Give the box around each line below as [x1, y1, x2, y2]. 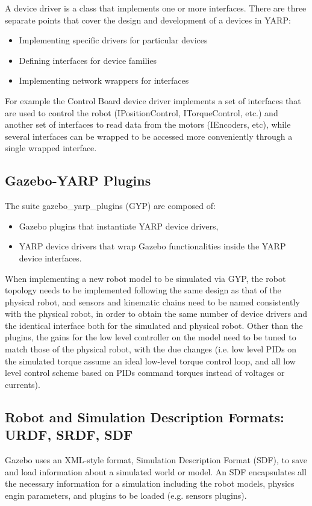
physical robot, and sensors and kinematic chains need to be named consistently [5, 295, 300, 308]
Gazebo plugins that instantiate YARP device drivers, [19, 219, 219, 232]
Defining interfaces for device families [19, 54, 157, 66]
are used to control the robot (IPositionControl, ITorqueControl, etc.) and [5, 106, 278, 119]
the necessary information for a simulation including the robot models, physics [5, 477, 295, 490]
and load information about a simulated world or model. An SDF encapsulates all [5, 465, 307, 478]
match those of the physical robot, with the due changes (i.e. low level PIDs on [5, 343, 297, 355]
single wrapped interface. [5, 142, 97, 154]
